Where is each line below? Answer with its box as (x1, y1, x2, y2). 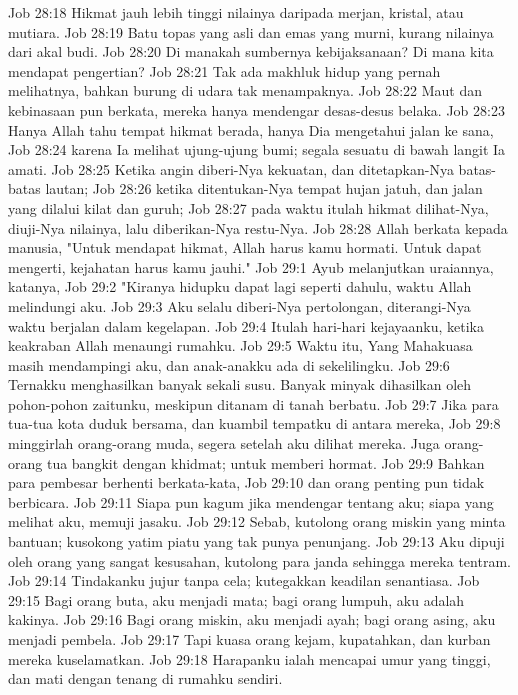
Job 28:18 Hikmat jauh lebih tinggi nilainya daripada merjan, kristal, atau (8, 2, 464, 22)
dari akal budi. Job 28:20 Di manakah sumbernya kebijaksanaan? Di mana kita (8, 41, 494, 62)
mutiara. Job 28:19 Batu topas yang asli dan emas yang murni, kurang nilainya (8, 21, 494, 42)
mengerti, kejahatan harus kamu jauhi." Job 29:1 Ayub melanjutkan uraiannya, (8, 256, 494, 277)
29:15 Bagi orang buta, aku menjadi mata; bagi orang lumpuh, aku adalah (8, 589, 465, 610)
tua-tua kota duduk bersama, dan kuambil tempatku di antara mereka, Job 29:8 (8, 413, 501, 434)
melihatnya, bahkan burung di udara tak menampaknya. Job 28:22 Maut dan (8, 80, 483, 101)
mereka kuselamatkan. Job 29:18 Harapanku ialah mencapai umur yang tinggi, (8, 648, 491, 669)
